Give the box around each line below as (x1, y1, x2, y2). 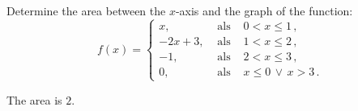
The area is (6, 91, 62, 108)
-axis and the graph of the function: (175, 2, 353, 19)
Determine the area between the (6, 2, 166, 19)
